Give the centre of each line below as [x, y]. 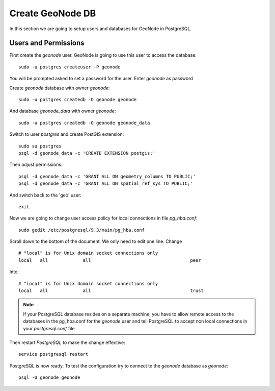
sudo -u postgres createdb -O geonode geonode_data [84, 123]
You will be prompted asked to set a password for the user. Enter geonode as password [101, 79]
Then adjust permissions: [36, 165]
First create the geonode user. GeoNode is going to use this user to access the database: [103, 55]
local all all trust [111, 291]
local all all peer [110, 260]
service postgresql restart [53, 354]
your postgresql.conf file [49, 328]
